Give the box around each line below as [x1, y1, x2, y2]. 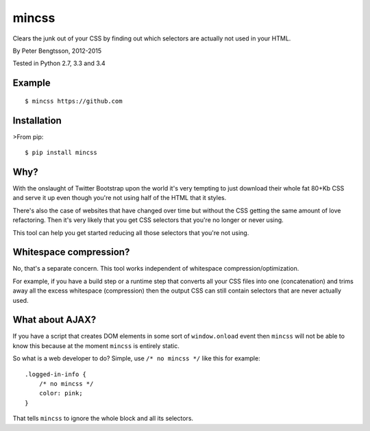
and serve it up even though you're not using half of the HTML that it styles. [12, 194, 227, 202]
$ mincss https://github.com [25, 97, 123, 105]
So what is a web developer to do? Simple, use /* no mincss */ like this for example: [12, 354, 260, 362]
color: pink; [38, 389, 83, 397]
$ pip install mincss [25, 149, 97, 157]
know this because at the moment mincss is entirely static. [12, 341, 180, 349]
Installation [12, 114, 62, 126]
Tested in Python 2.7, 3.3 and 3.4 [12, 59, 106, 68]
